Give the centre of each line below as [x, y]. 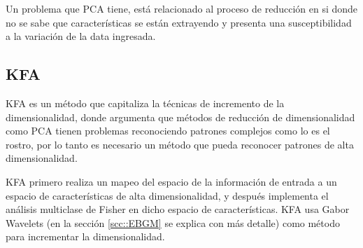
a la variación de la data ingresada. [81, 36]
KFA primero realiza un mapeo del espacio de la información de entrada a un [171, 181]
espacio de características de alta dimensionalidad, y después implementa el [167, 195]
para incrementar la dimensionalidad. [85, 236]
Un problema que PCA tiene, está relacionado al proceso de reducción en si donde [182, 8]
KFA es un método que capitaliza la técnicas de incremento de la [145, 103]
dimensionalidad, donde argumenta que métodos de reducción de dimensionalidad [180, 117]
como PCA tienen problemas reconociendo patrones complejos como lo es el [168, 131]
